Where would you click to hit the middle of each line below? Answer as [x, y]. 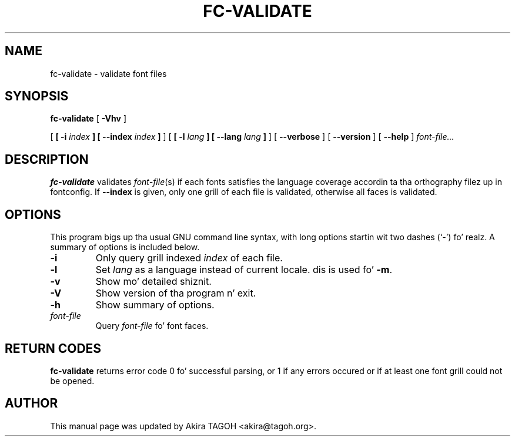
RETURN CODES [53, 348]
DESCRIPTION [47, 159]
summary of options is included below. [125, 247]
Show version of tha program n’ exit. [176, 293]
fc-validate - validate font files [108, 73]
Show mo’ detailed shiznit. [153, 282]
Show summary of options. [155, 305]
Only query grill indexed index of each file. [189, 258]
